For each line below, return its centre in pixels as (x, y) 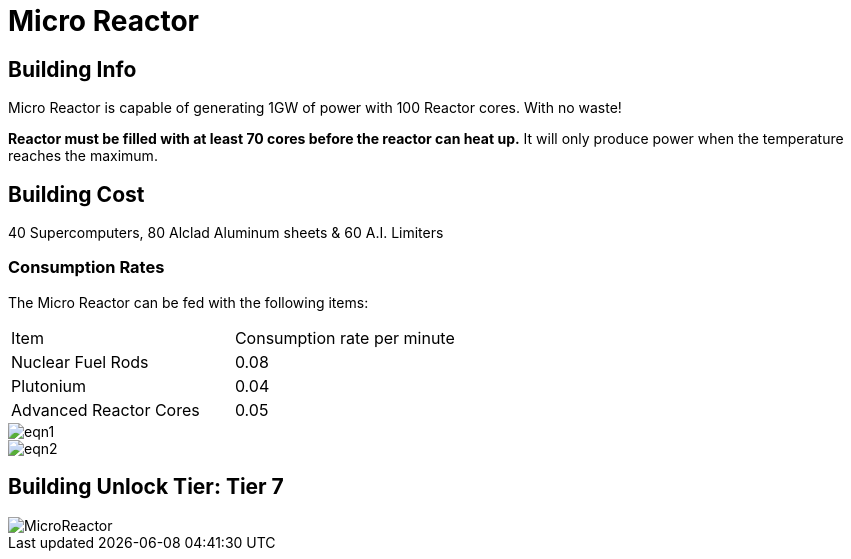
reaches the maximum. (83, 156)
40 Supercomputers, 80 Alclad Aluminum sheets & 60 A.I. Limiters (226, 233)
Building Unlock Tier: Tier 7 (146, 487)
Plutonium (49, 385)
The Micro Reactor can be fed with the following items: (188, 302)
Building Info (72, 69)
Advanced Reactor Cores (105, 409)
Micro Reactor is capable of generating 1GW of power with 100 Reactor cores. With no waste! (315, 108)
